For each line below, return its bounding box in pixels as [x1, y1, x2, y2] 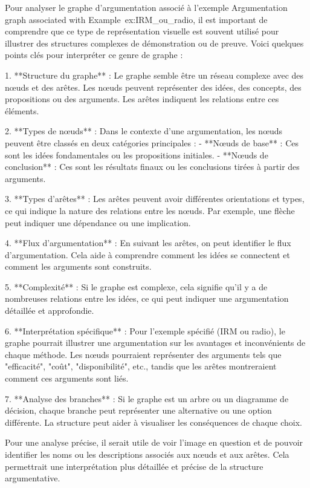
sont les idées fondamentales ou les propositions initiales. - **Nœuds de [5, 148, 268, 161]
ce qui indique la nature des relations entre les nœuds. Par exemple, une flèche [5, 204, 295, 216]
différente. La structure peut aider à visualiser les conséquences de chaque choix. [5, 415, 302, 428]
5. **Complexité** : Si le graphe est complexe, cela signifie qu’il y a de [5, 280, 268, 293]
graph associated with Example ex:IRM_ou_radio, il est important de [5, 13, 268, 25]
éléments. [5, 104, 39, 117]
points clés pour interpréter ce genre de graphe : [5, 48, 183, 61]
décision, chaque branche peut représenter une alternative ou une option [5, 404, 272, 417]
